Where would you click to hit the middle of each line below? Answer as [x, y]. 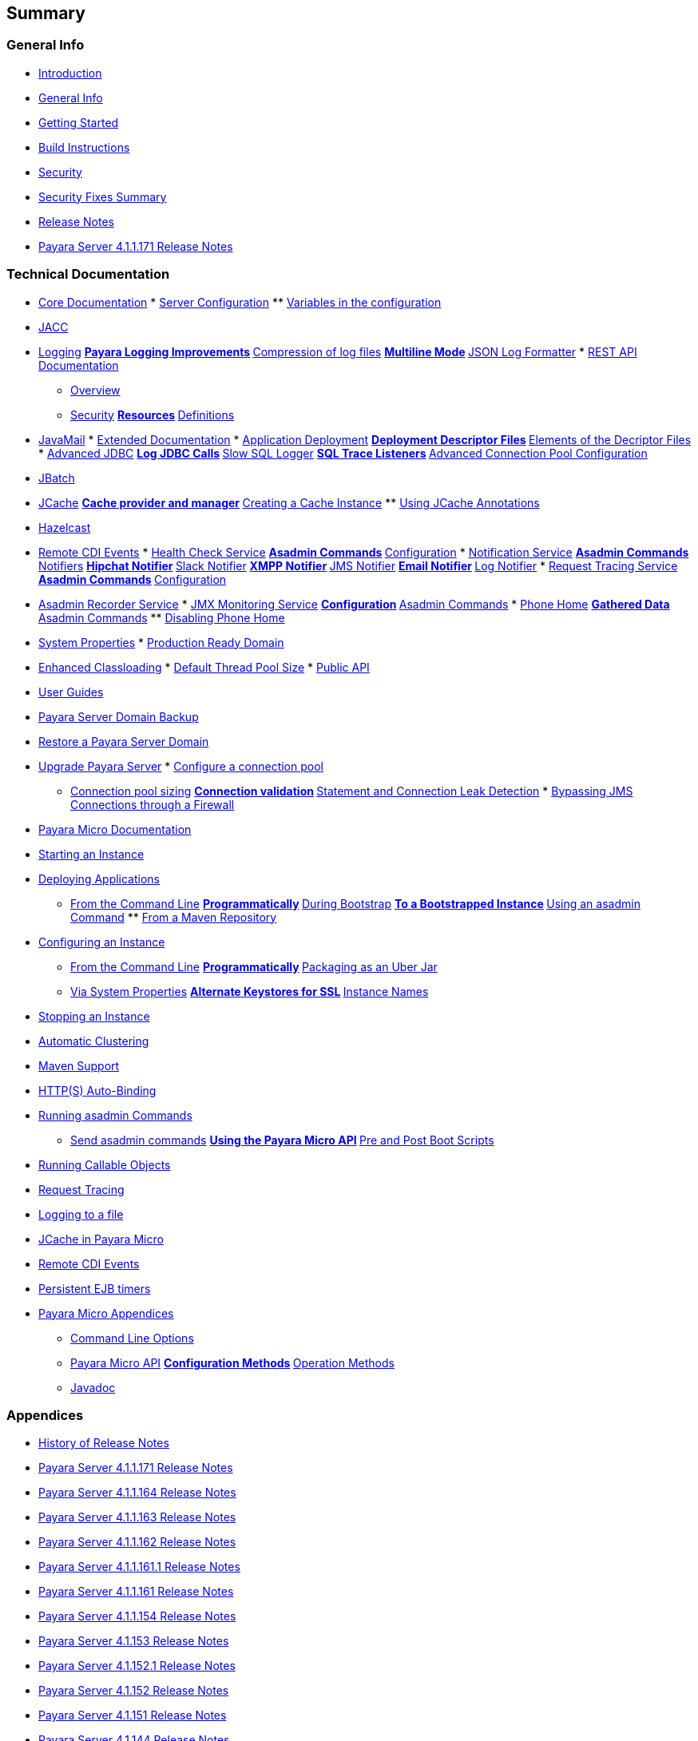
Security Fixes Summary [103, 196]
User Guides [71, 692]
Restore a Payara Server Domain [124, 741]
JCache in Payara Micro [101, 1239]
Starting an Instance [91, 854]
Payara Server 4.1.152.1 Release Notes [137, 1666]
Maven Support [79, 1065]
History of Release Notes [104, 1443]
